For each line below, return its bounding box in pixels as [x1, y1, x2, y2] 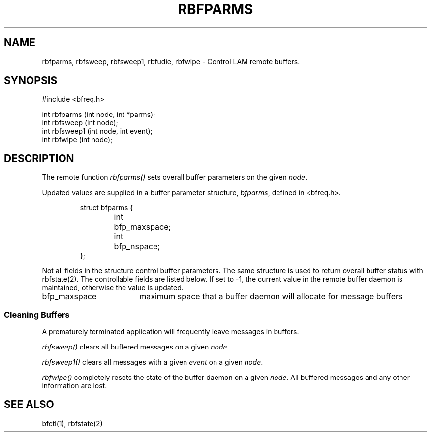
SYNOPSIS [4, 74, 58, 87]
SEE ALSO [4, 398, 54, 411]
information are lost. [42, 381, 107, 390]
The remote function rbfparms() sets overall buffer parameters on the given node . [42, 173, 308, 182]
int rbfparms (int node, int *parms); [42, 110, 155, 119]
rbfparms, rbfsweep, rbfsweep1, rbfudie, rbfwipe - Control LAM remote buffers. [42, 57, 300, 66]
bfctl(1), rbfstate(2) [42, 419, 103, 428]
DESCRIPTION [4, 152, 74, 165]
